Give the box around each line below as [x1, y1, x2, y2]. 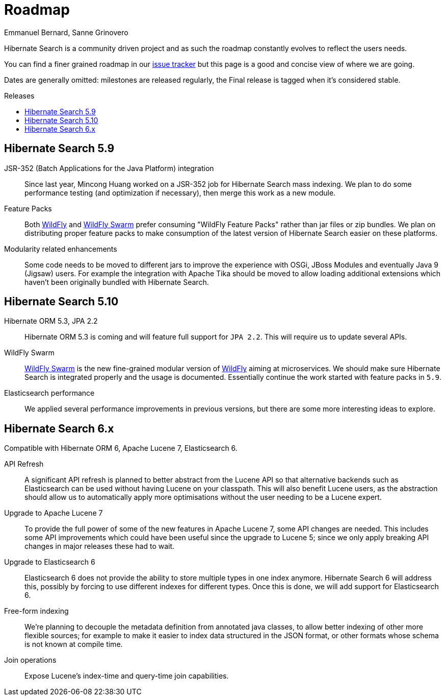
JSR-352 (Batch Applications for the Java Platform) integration [4, 163, 214, 173]
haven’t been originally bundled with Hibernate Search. [24, 277, 209, 286]
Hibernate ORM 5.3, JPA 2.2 [4, 317, 98, 326]
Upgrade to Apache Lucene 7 [4, 509, 103, 518]
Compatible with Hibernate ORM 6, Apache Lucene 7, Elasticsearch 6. [4, 444, 238, 453]
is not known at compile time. [24, 640, 123, 649]
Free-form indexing [4, 607, 69, 616]
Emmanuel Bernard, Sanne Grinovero [4, 28, 128, 37]
